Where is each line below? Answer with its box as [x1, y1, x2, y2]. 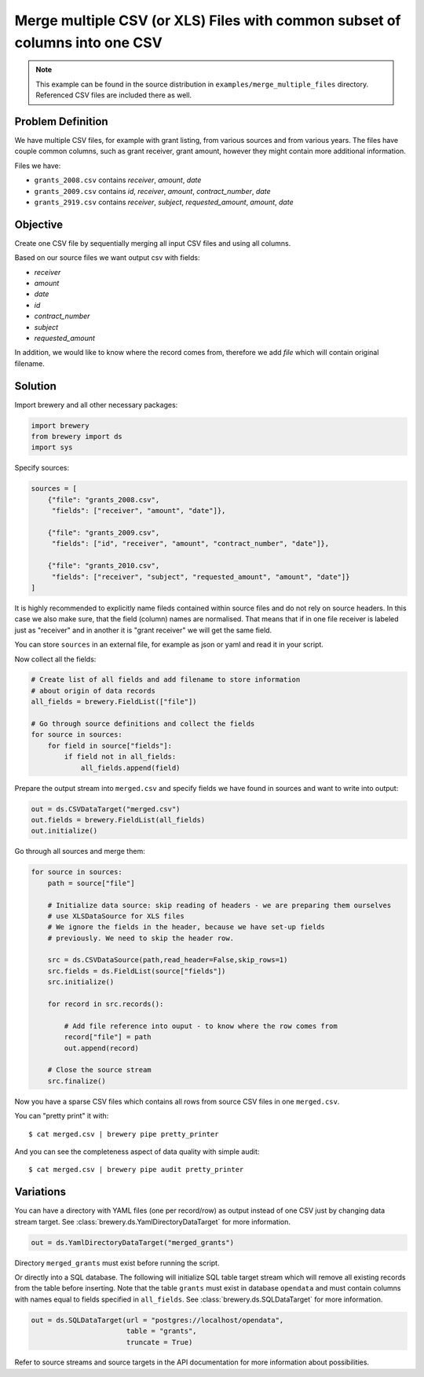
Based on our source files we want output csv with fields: [14, 253, 200, 262]
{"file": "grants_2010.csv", [47, 562, 160, 570]
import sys [31, 443, 73, 452]
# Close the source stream [47, 1065, 152, 1075]
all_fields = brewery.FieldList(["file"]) [31, 698, 197, 706]
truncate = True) [126, 1338, 193, 1346]
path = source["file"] [47, 878, 135, 888]
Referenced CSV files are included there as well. [35, 90, 192, 100]
